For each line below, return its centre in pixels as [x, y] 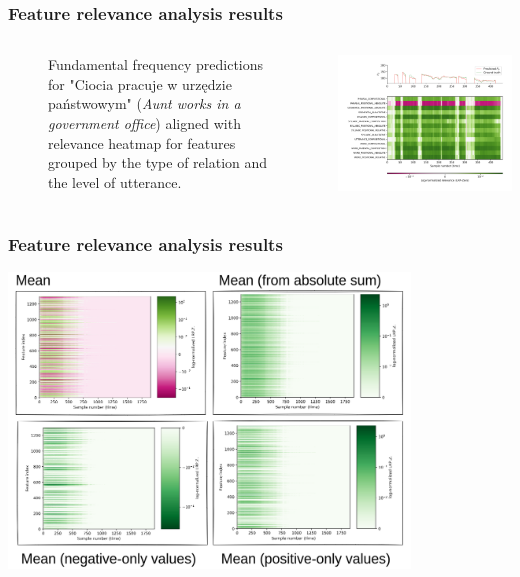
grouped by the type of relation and [158, 162]
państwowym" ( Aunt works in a [144, 103]
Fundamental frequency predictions [156, 64]
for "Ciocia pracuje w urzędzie [140, 83]
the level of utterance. [115, 181]
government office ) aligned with [144, 123]
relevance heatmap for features [142, 142]
